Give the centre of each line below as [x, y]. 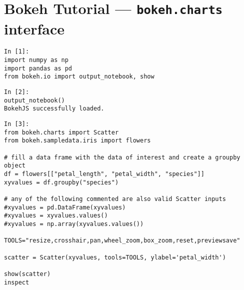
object [15, 166]
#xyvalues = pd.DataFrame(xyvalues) [65, 207]
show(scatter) [27, 274]
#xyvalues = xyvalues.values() [56, 216]
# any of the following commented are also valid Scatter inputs [115, 199]
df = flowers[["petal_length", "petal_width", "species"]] [104, 174]
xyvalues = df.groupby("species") [61, 182]
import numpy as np [36, 60]
